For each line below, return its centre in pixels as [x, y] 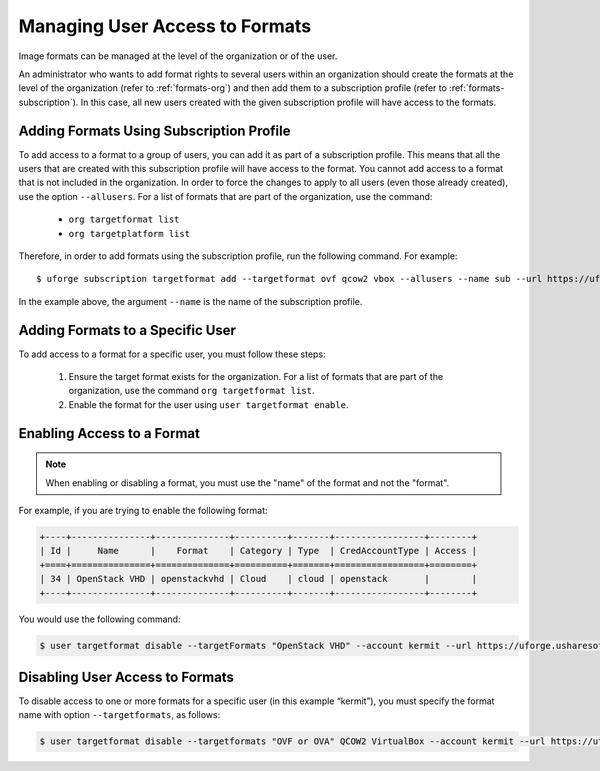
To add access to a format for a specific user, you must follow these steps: [172, 354]
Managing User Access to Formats [165, 26]
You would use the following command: [99, 619]
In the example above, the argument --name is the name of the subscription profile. [190, 301]
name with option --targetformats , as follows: [119, 715]
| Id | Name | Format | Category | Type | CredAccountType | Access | [258, 551]
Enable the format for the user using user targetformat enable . [208, 404]
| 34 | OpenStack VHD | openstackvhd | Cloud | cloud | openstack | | [258, 579]
